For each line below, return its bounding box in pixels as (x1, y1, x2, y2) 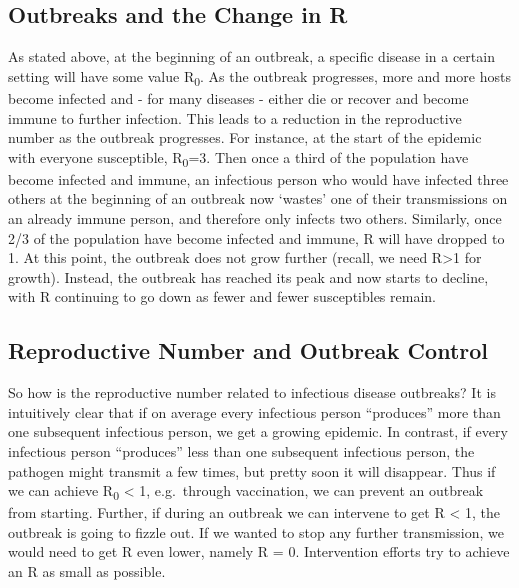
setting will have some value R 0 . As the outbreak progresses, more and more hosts (8, 65, 511, 89)
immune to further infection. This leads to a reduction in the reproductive (8, 107, 462, 128)
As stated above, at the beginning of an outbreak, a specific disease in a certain (8, 46, 495, 67)
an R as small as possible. (8, 561, 166, 582)
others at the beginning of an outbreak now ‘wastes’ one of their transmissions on (8, 188, 508, 209)
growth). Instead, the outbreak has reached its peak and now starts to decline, (8, 266, 489, 287)
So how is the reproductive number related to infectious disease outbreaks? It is (8, 382, 496, 403)
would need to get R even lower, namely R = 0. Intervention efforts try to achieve (8, 541, 510, 562)
